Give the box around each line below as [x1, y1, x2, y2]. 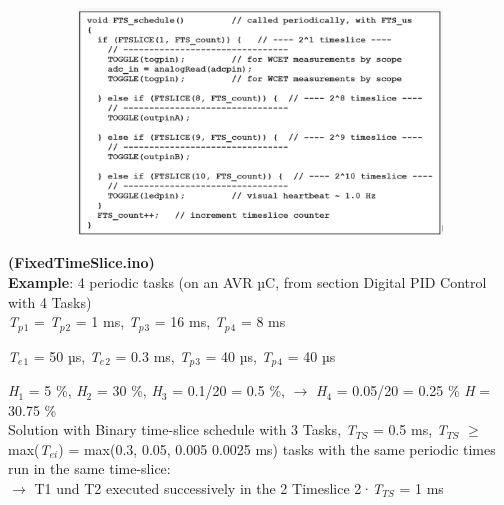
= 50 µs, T [33, 345, 100, 366]
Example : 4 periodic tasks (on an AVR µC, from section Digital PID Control [8, 271, 487, 292]
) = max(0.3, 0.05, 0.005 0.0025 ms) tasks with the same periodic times [58, 438, 496, 459]
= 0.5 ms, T [372, 419, 447, 440]
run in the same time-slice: [8, 458, 171, 479]
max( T [8, 438, 50, 459]
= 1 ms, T [75, 311, 139, 332]
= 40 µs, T [205, 345, 272, 366]
